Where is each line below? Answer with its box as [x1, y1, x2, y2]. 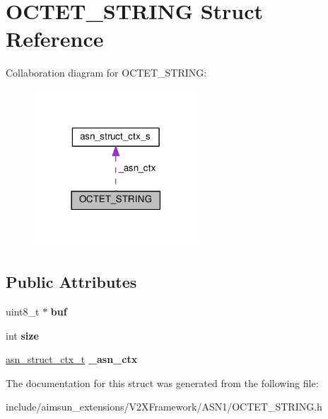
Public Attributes [6, 271, 137, 293]
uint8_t [6, 304, 40, 319]
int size [6, 328, 39, 342]
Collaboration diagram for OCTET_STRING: [6, 65, 207, 80]
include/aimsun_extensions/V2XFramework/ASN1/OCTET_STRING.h [6, 399, 322, 414]
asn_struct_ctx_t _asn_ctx [6, 352, 138, 367]
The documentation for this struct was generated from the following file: [6, 375, 319, 390]
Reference [6, 24, 104, 53]
